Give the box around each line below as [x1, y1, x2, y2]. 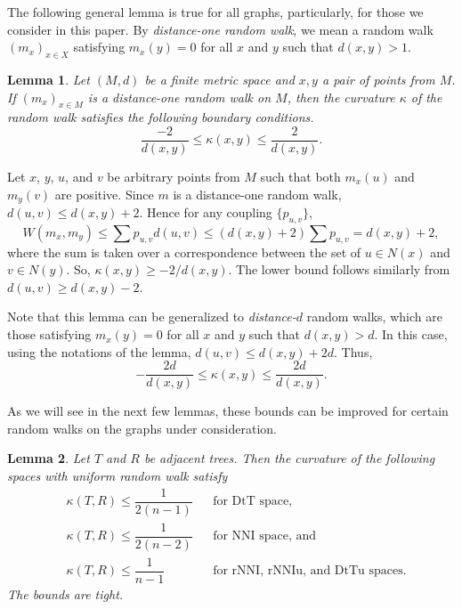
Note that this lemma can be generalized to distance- [7, 307, 296, 326]
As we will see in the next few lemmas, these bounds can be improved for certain [7, 402, 449, 420]
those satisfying [7, 325, 92, 344]
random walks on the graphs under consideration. [7, 418, 277, 437]
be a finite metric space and [144, 69, 295, 88]
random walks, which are [306, 307, 442, 326]
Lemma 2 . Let [7, 449, 90, 467]
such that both [260, 167, 341, 186]
